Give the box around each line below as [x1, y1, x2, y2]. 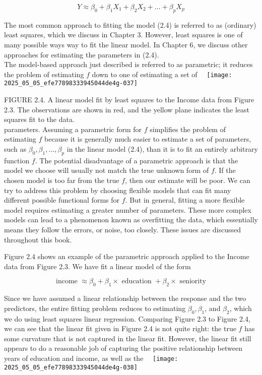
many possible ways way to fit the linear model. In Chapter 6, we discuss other [4, 39, 248, 49]
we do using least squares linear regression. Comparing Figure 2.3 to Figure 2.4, [4, 313, 250, 324]
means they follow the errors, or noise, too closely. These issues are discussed [4, 224, 241, 234]
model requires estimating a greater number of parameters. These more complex [4, 204, 251, 215]
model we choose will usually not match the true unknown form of [4, 165, 209, 175]
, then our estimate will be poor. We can [125, 175, 250, 185]
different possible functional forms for [4, 195, 120, 205]
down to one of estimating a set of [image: [92, 69, 232, 79]
